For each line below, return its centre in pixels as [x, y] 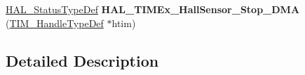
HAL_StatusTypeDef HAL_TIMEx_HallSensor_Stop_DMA [153, 9]
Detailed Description [82, 60]
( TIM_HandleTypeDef [55, 23]
